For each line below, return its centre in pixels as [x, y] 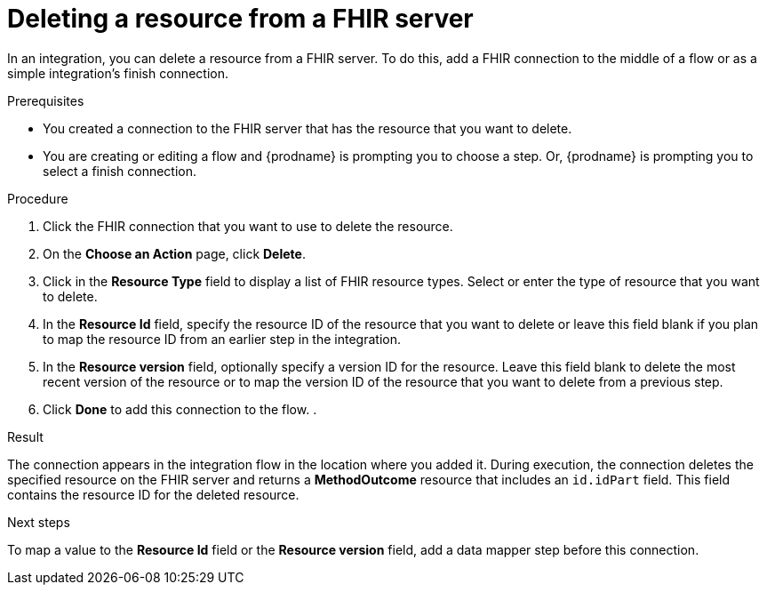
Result [25, 436]
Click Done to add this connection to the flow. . [180, 409]
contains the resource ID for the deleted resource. [153, 494]
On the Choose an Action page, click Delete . [174, 253]
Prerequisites [46, 100]
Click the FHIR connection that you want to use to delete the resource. [248, 226]
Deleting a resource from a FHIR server [240, 19]
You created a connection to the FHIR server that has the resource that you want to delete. [308, 128]
